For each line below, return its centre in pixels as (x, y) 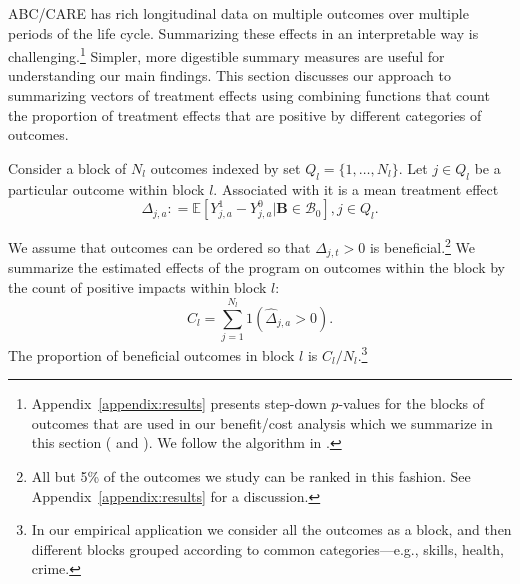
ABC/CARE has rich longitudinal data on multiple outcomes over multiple (238, 13)
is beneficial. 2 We (422, 245)
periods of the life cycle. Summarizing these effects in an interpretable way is (243, 32)
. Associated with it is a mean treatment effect (356, 188)
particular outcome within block (106, 188)
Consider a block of (67, 167)
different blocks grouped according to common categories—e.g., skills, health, (267, 548)
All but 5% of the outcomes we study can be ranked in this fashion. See (251, 476)
